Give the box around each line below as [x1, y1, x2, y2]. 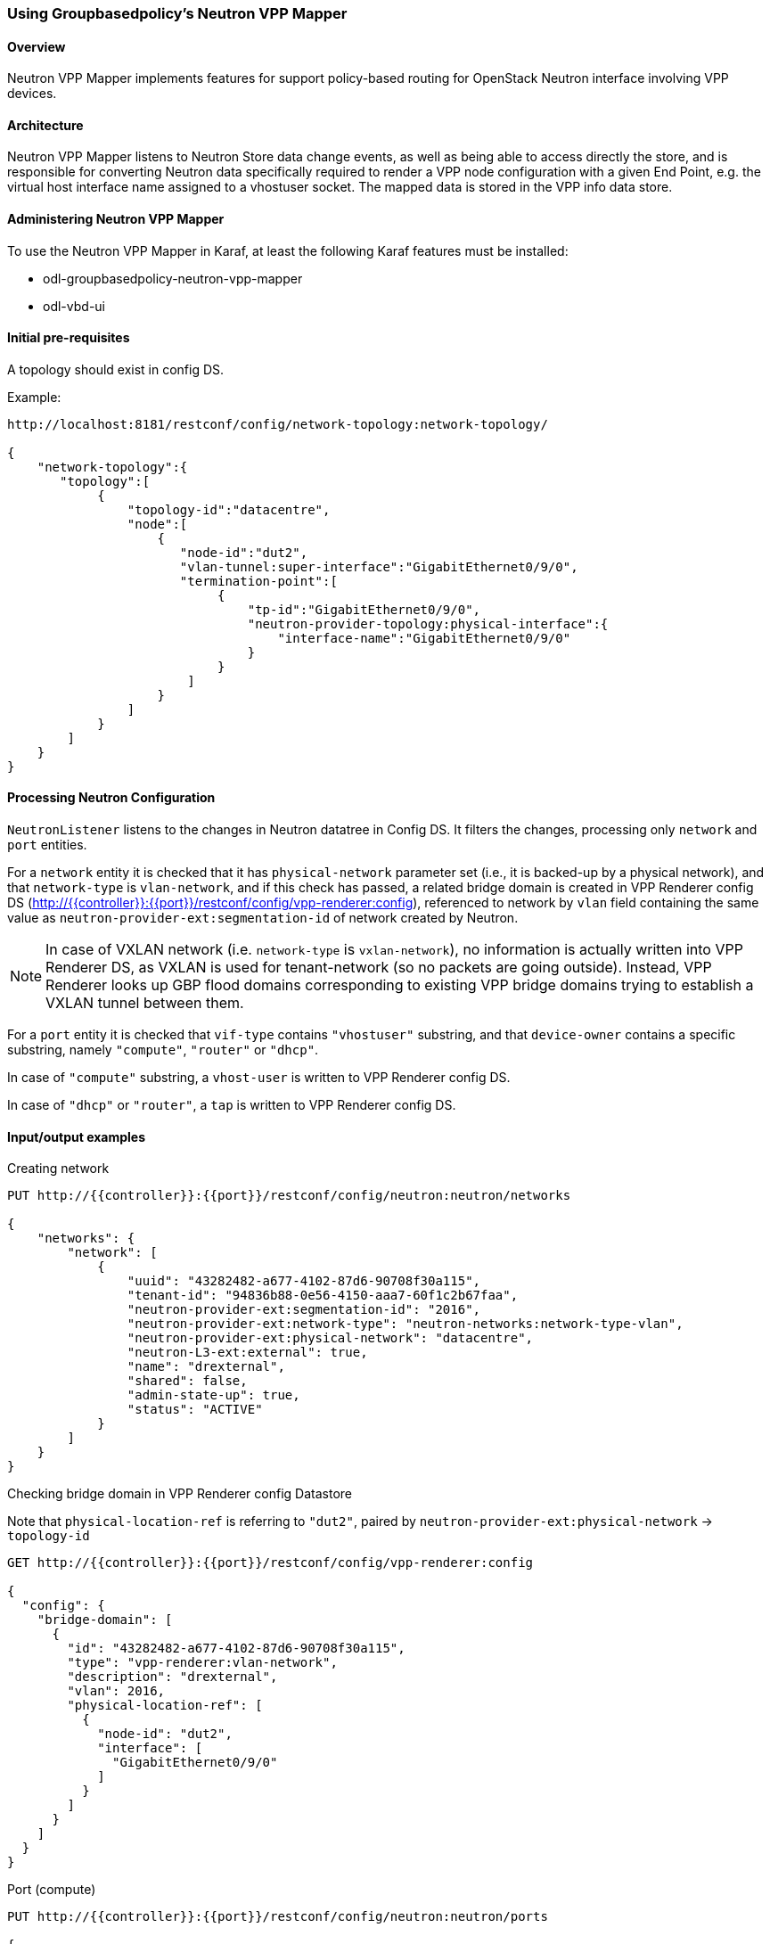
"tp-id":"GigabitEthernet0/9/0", [247, 602, 481, 617]
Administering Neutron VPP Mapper [7, 211, 225, 227]
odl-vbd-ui [43, 298, 105, 314]
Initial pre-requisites [7, 330, 130, 346]
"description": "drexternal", [67, 1669, 278, 1685]
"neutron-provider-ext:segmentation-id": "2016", [127, 1302, 481, 1317]
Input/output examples [7, 1128, 146, 1144]
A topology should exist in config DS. [7, 361, 225, 377]
